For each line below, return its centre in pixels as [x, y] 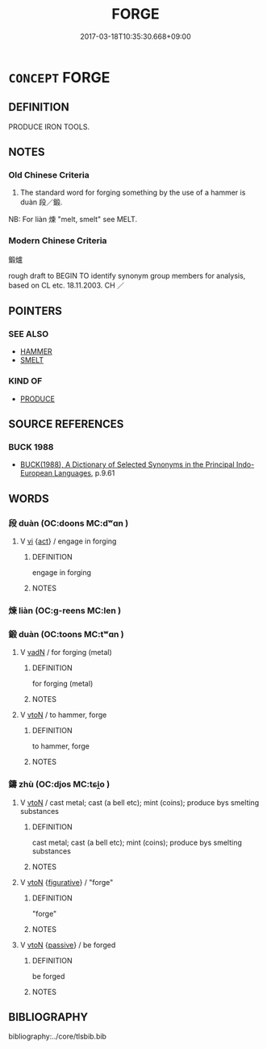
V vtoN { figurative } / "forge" [67, 882]
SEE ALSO [29, 334]
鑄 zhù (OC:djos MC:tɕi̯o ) [59, 784]
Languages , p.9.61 [84, 473]
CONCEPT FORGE [59, 77]
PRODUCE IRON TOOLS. [49, 127]
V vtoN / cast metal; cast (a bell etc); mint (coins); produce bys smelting [140, 802]
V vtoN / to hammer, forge [63, 715]
